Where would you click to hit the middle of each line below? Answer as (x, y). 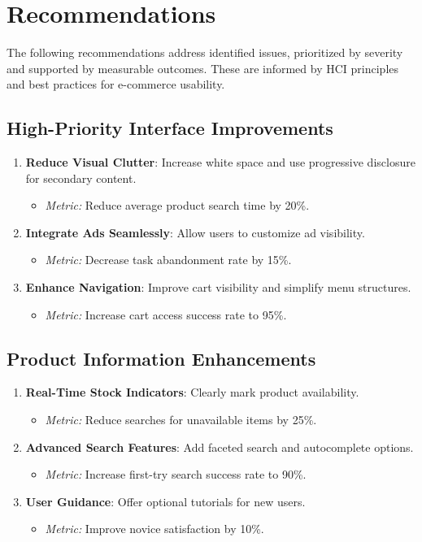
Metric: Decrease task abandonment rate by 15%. (168, 260)
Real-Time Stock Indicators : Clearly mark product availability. (192, 392)
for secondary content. (81, 178)
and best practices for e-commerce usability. (116, 84)
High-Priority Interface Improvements (170, 128)
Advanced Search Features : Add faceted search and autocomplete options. (220, 447)
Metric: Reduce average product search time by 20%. (177, 205)
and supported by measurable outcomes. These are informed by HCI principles (203, 68)
